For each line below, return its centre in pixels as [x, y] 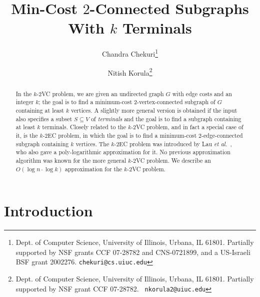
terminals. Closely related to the [84, 127]
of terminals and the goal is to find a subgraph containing [166, 118]
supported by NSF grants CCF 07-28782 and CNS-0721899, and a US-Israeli [133, 252]
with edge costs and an [202, 93]
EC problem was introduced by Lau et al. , [175, 143]
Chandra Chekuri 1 [130, 53]
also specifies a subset [44, 118]
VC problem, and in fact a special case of [190, 127]
